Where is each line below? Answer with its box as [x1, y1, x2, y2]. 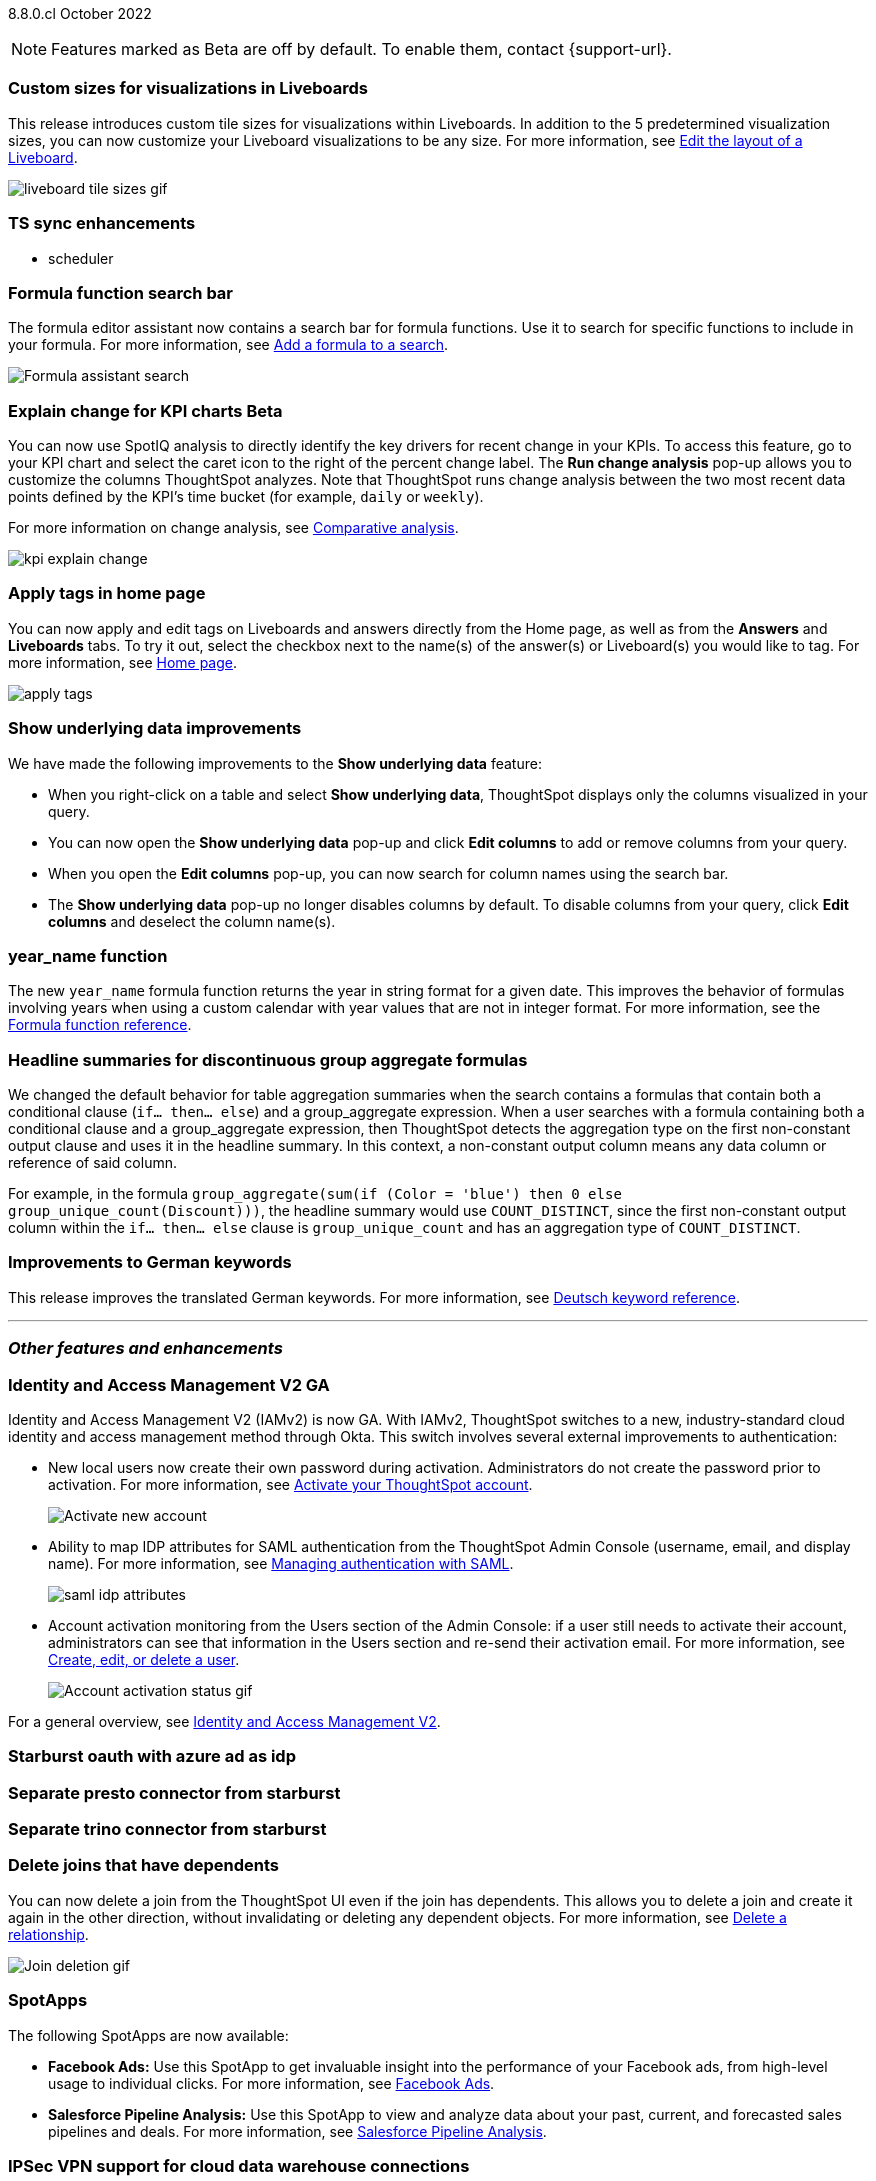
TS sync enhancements [8, 213, 196, 234]
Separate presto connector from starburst [8, 1782, 341, 1803]
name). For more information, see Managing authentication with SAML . [48, 1554, 514, 1572]
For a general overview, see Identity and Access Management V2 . [8, 1712, 441, 1730]
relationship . [8, 1925, 89, 1943]
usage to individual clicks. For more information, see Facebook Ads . [48, 2074, 495, 2092]
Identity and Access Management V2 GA [8, 1374, 330, 1395]
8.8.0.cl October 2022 [8, 5, 152, 22]
